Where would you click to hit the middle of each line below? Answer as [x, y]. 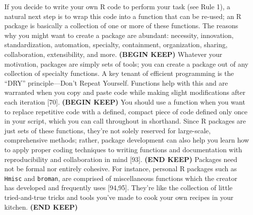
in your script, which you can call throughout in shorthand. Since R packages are [125, 121]
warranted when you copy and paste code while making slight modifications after [125, 92]
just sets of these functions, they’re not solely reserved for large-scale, [108, 130]
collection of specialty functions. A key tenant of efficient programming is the [119, 73]
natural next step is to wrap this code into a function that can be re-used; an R [123, 16]
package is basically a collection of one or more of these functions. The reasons [121, 26]
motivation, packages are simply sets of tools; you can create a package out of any [126, 63]
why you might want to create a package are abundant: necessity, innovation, [119, 35]
